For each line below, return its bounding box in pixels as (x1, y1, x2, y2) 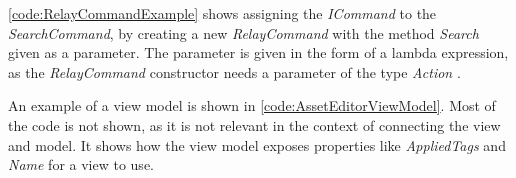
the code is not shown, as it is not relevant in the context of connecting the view (8, 114, 501, 135)
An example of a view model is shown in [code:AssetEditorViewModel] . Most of (8, 95, 496, 116)
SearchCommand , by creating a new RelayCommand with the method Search (8, 22, 479, 43)
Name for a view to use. (8, 154, 154, 175)
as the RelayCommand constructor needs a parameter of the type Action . (8, 61, 461, 82)
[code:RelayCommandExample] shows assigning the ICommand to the (8, 3, 437, 23)
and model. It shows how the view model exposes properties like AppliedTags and (8, 134, 506, 155)
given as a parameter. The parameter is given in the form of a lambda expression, (8, 42, 509, 63)
